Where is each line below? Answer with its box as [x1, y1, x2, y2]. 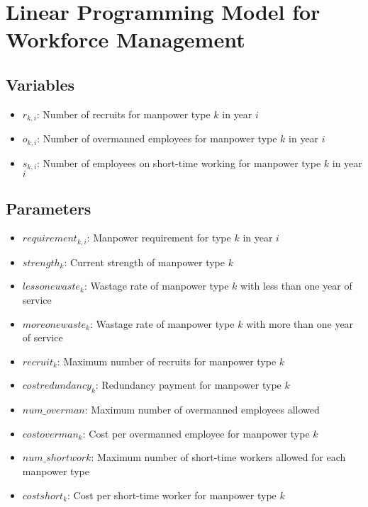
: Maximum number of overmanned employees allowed [84, 402, 320, 417]
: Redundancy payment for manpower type [95, 377, 281, 392]
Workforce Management [6, 25, 245, 54]
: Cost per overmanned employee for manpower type [82, 426, 310, 440]
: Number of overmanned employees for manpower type [37, 131, 277, 146]
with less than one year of [240, 278, 352, 293]
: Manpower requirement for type [87, 230, 231, 245]
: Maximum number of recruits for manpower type [57, 353, 277, 368]
